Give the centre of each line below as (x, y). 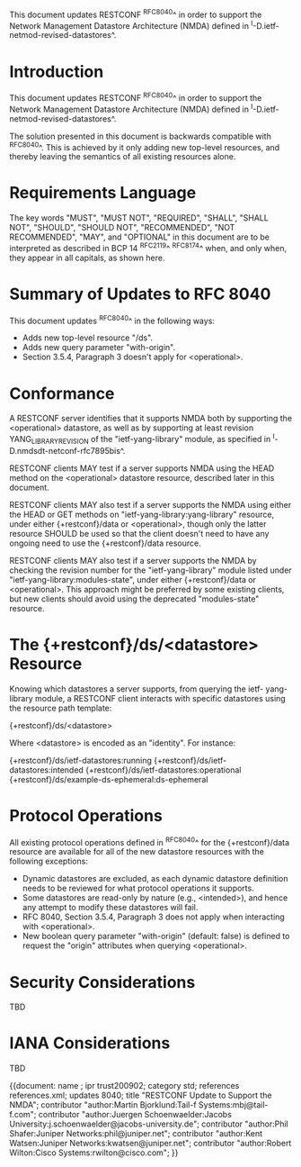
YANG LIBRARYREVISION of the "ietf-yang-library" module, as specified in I (142, 439)
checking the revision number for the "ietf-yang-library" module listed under (150, 570)
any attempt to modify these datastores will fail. (110, 908)
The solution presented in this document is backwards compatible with (140, 136)
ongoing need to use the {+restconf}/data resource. (105, 543)
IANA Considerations (90, 1043)
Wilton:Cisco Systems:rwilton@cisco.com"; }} (94, 1153)
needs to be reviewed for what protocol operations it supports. (138, 888)
